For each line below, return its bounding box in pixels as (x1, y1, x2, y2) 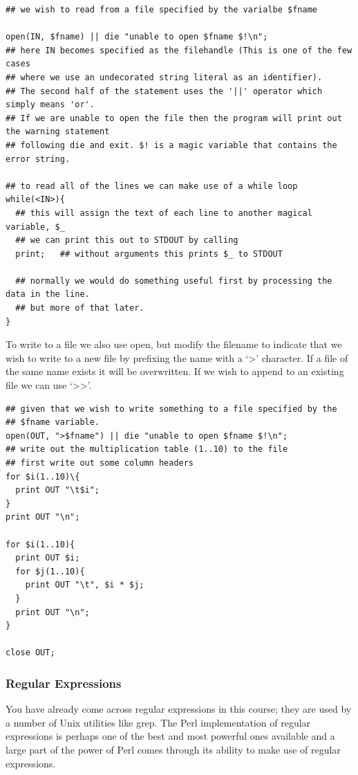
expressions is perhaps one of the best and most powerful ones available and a (6, 729, 335, 743)
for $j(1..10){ (15, 566, 85, 576)
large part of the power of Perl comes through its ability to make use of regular (6, 742, 341, 756)
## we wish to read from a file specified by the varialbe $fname (6, 5, 318, 15)
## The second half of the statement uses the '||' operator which (6, 86, 323, 96)
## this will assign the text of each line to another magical (15, 208, 312, 218)
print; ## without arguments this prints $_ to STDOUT (15, 248, 283, 259)
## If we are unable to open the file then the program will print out (6, 113, 342, 123)
